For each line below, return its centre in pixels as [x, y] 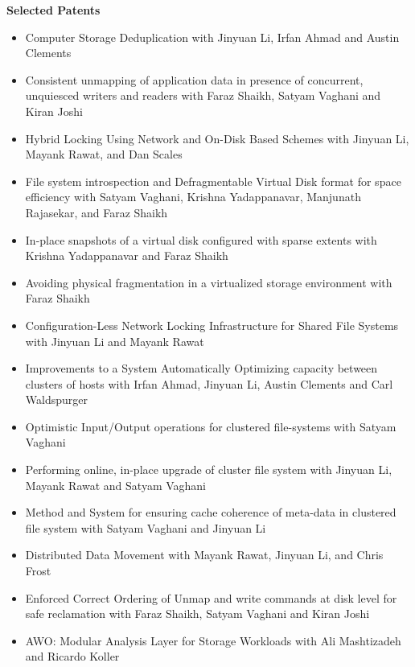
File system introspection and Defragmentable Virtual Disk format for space [213, 181]
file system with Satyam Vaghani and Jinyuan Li [146, 527]
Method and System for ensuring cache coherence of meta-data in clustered [211, 512]
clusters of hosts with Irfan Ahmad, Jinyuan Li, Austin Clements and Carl [209, 383]
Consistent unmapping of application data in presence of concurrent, [194, 79]
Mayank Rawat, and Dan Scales [104, 154]
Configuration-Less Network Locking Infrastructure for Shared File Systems [212, 325]
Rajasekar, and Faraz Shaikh [97, 212]
